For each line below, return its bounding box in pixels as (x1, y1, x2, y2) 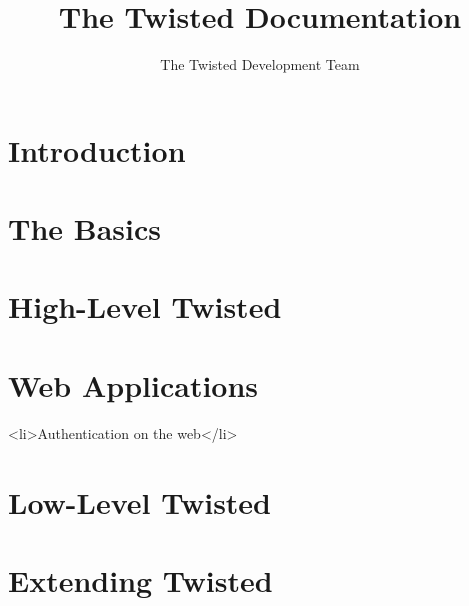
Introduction (8, 129, 186, 170)
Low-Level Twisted (8, 481, 272, 522)
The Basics (8, 208, 161, 249)
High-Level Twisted (8, 286, 282, 327)
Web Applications (8, 364, 259, 405)
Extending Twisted (8, 559, 273, 600)
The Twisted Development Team (160, 54, 360, 75)
